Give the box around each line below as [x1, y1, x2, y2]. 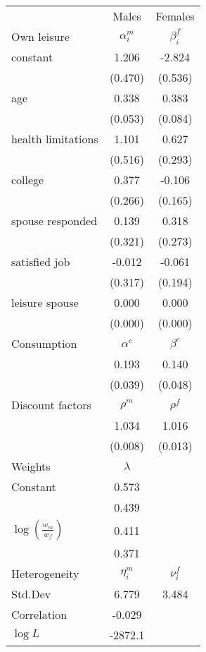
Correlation [11, 606, 67, 622]
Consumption [11, 335, 77, 351]
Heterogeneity [11, 565, 79, 581]
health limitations [11, 131, 98, 147]
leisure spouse [11, 294, 79, 310]
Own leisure [11, 28, 70, 44]
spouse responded [11, 212, 98, 229]
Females [155, 8, 195, 24]
